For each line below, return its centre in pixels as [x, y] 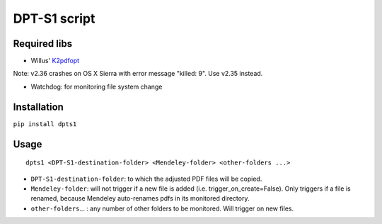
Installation [38, 107]
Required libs [43, 44]
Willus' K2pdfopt [55, 61]
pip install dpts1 [45, 124]
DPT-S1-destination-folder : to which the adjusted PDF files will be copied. [146, 179]
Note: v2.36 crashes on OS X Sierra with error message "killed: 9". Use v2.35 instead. [138, 74]
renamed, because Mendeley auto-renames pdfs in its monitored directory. [140, 198]
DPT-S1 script [54, 18]
